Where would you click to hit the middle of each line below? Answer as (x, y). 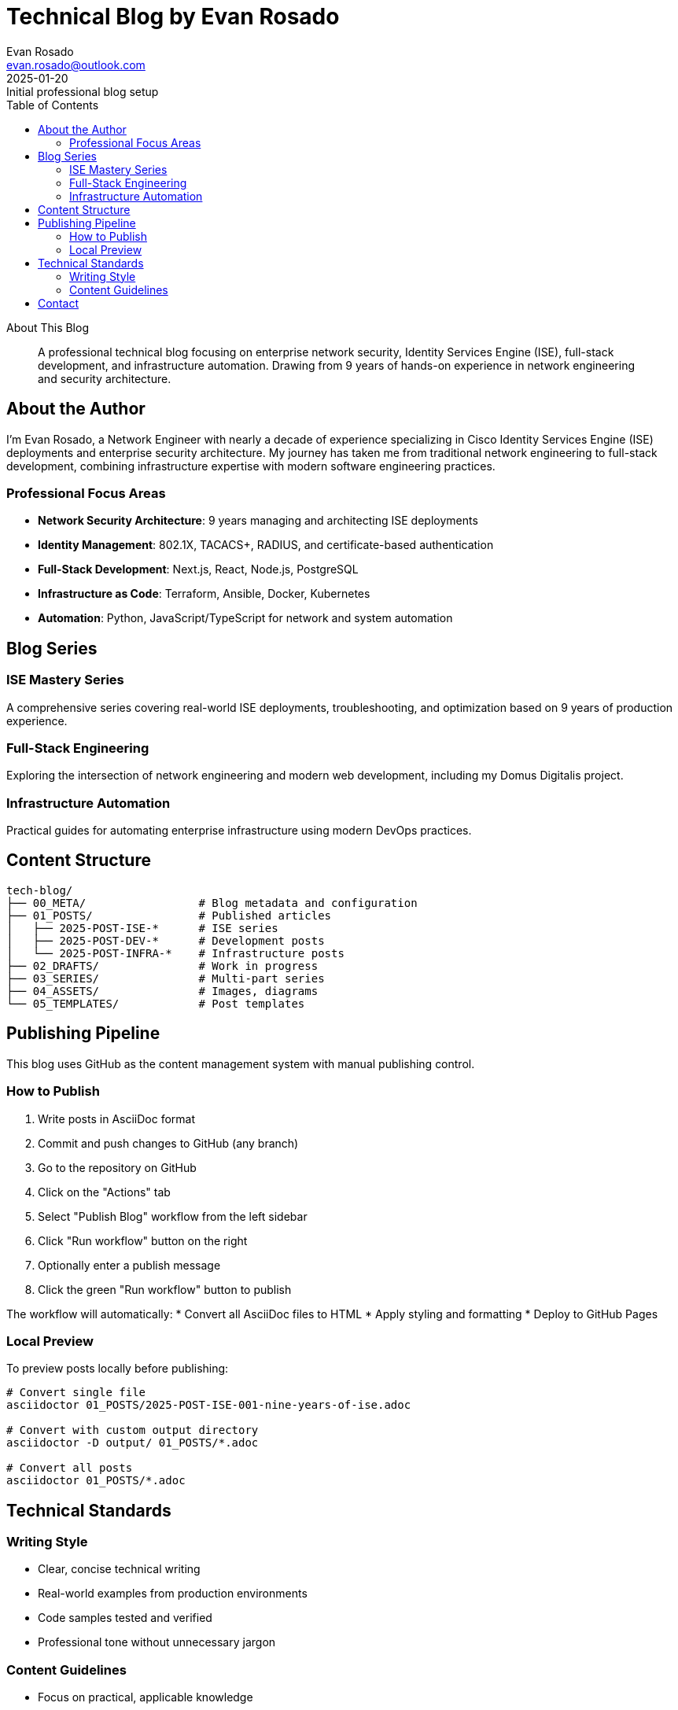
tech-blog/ (40, 890)
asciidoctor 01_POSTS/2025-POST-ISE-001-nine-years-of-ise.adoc (209, 1405)
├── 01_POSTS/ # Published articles (169, 915)
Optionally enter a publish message (129, 1265)
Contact (58, 303)
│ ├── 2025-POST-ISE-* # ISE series (142, 928)
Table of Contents (53, 105)
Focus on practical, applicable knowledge (146, 1697)
